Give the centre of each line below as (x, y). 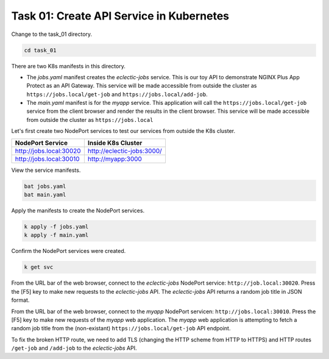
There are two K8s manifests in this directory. (69, 66)
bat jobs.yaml (45, 186)
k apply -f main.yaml (56, 235)
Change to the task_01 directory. (52, 34)
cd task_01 (40, 50)
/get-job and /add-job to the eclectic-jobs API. (74, 348)
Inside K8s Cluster (115, 143)
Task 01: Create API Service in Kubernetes (120, 16)
